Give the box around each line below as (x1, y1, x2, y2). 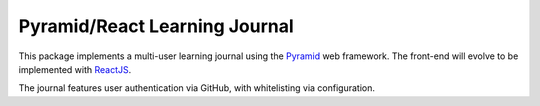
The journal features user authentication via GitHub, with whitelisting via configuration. (18, 82, 375, 94)
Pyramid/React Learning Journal (18, 15, 294, 37)
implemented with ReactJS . (18, 63, 132, 75)
